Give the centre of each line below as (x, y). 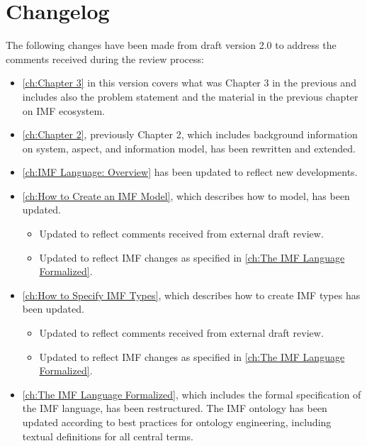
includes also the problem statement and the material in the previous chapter (190, 96)
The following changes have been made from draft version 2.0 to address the (171, 45)
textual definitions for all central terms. (108, 436)
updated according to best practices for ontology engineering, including (177, 422)
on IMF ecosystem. (64, 110)
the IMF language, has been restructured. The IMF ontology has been (175, 408)
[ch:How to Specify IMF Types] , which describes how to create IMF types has (191, 295)
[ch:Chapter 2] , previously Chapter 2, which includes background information (190, 134)
